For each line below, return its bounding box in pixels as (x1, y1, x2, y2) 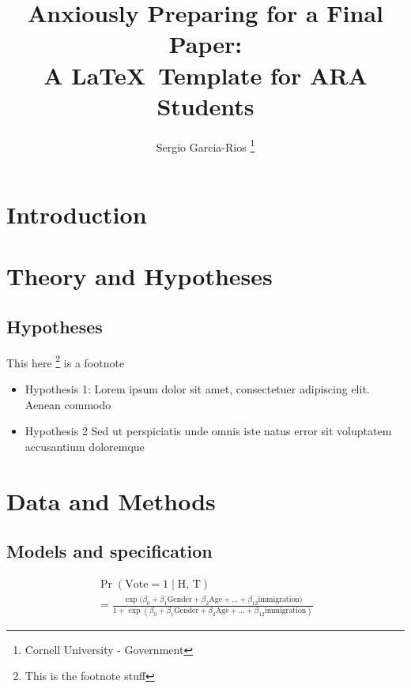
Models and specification (6, 539, 213, 563)
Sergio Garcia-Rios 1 (156, 136, 255, 155)
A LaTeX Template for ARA (43, 58, 368, 91)
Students (156, 89, 255, 122)
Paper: (168, 28, 243, 60)
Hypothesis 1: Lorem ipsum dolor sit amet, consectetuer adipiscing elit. (25, 380, 370, 397)
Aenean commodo (25, 396, 111, 412)
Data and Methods (6, 484, 216, 517)
